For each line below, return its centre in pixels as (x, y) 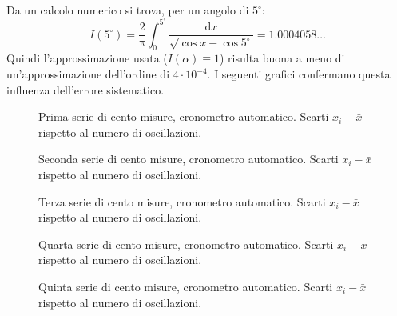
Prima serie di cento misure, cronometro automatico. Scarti (184, 116)
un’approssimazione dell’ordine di (88, 74)
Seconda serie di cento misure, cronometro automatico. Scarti (189, 159)
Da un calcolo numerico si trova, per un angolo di (128, 10)
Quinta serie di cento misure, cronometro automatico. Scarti (186, 286)
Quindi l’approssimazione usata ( (87, 58)
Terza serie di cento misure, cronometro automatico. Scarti (182, 201)
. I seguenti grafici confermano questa (299, 74)
